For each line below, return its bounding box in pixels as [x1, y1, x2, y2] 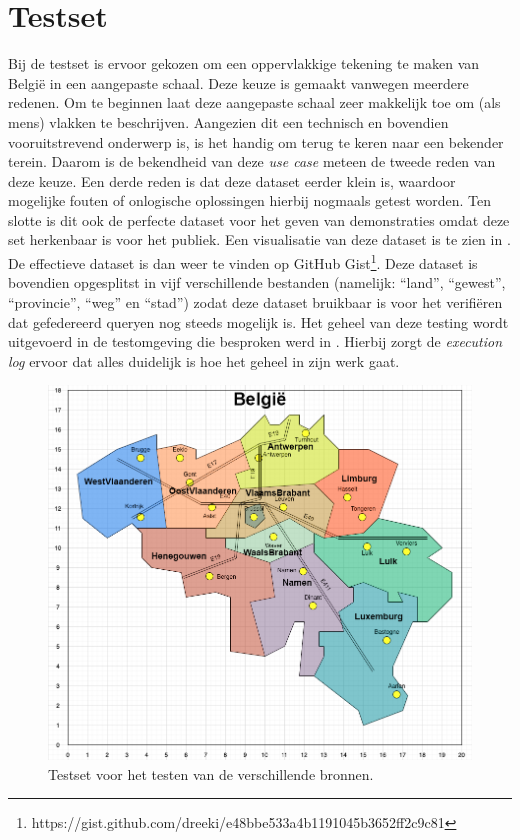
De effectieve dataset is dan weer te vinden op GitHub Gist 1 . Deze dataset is [8, 250, 478, 273]
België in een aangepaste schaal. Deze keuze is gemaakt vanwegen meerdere [8, 72, 469, 93]
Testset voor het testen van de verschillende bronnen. [48, 763, 374, 784]
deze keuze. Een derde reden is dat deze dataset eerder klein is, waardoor [8, 170, 456, 191]
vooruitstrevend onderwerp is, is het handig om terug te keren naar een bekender [8, 131, 504, 152]
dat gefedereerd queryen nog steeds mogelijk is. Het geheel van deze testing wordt [8, 311, 509, 332]
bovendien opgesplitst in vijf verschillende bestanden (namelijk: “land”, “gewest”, [8, 272, 506, 293]
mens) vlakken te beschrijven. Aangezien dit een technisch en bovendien [8, 111, 449, 132]
